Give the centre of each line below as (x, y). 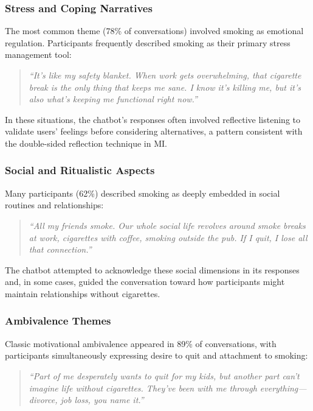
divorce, (43, 400)
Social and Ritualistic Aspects (80, 170)
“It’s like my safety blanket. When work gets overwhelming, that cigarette (165, 75)
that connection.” (60, 249)
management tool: (38, 54)
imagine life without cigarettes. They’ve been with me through (143, 388)
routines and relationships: (54, 205)
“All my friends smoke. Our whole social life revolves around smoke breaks (167, 225)
